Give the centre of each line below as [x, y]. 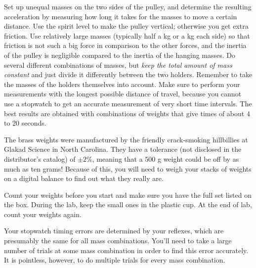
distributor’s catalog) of [40, 158]
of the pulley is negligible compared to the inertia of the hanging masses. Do [120, 55]
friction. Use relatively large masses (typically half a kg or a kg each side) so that [127, 35]
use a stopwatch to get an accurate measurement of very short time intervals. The [128, 103]
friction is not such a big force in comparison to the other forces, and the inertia [125, 45]
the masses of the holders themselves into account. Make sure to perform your [122, 84]
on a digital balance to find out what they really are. [84, 178]
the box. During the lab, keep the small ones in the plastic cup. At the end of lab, [128, 204]
